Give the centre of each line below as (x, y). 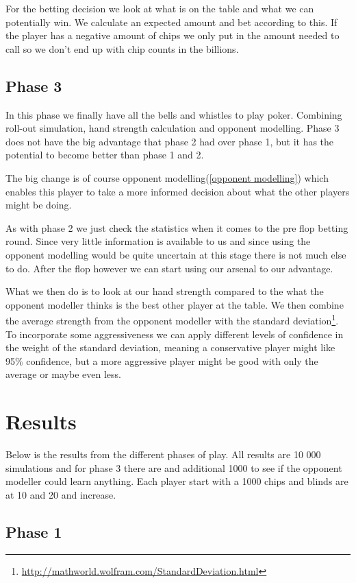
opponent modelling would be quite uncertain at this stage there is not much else (176, 254)
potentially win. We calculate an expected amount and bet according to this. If (171, 22)
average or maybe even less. (63, 374)
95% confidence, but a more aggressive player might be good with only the (162, 360)
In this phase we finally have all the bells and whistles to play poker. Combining (174, 114)
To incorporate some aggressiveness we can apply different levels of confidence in (175, 334)
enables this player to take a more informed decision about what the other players (178, 191)
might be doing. (39, 205)
